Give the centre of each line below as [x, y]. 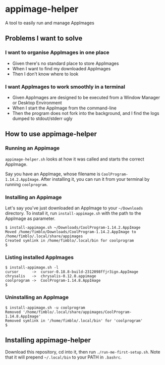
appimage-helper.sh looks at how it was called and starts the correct [75, 159]
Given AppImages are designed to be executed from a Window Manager [86, 97]
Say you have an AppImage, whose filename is [53, 174]
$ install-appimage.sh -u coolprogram [45, 308]
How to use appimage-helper [51, 134]
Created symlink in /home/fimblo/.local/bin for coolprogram [70, 240]
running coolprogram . [27, 184]
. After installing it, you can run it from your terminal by [94, 179]
